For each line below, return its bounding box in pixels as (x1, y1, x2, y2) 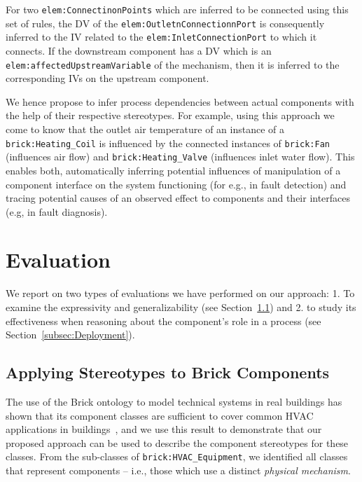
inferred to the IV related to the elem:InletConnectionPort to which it (6, 29, 317, 44)
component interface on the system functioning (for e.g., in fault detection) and (6, 177, 347, 191)
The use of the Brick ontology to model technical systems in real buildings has (6, 394, 342, 408)
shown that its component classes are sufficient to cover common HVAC (6, 408, 314, 422)
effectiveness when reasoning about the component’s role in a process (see (6, 313, 321, 328)
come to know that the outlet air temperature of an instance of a (6, 122, 285, 136)
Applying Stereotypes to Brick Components (6, 361, 330, 383)
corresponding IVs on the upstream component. (6, 71, 209, 85)
